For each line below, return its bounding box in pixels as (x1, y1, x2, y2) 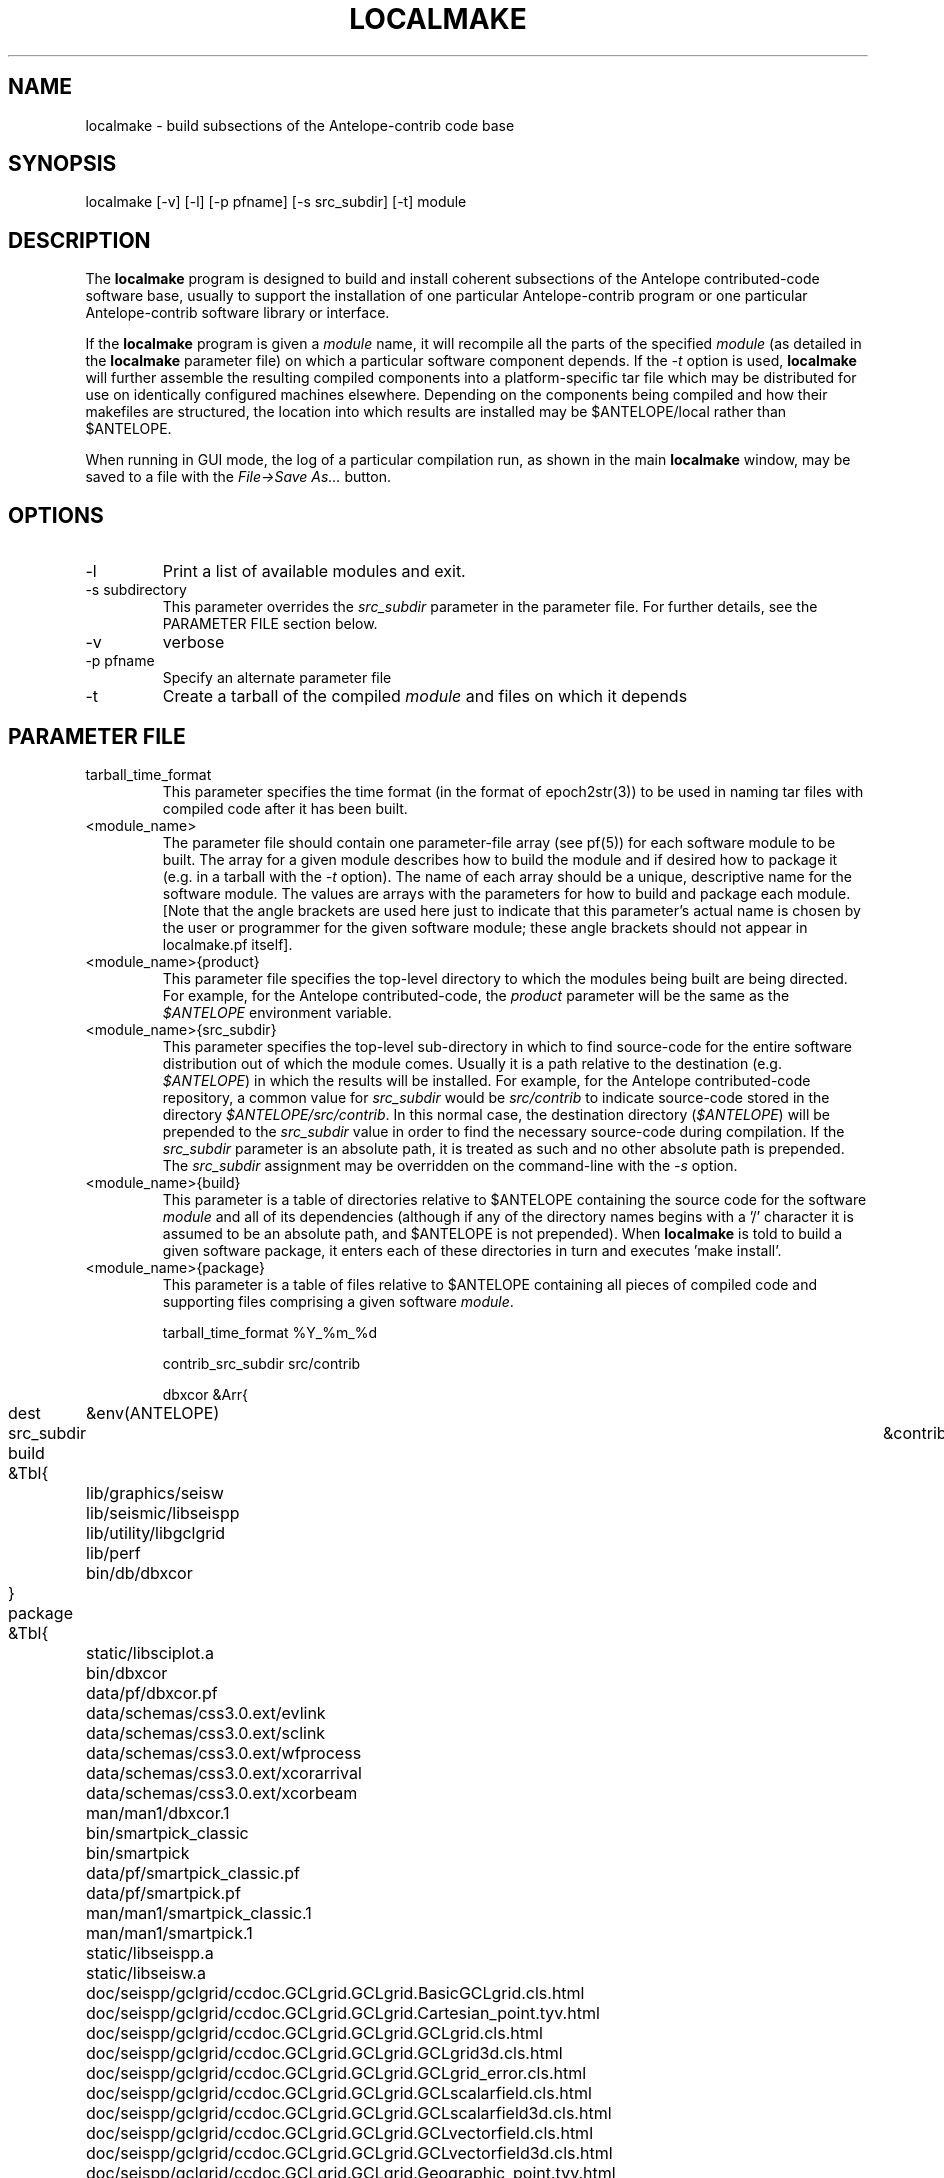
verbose (162, 632, 225, 653)
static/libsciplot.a (86, 1642, 214, 1663)
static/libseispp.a (86, 1942, 214, 1963)
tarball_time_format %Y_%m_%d (162, 1323, 377, 1341)
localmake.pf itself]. (162, 935, 293, 953)
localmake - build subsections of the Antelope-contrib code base (85, 116, 515, 134)
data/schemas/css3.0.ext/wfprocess (86, 1742, 362, 1763)
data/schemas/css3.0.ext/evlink (86, 1702, 326, 1723)
